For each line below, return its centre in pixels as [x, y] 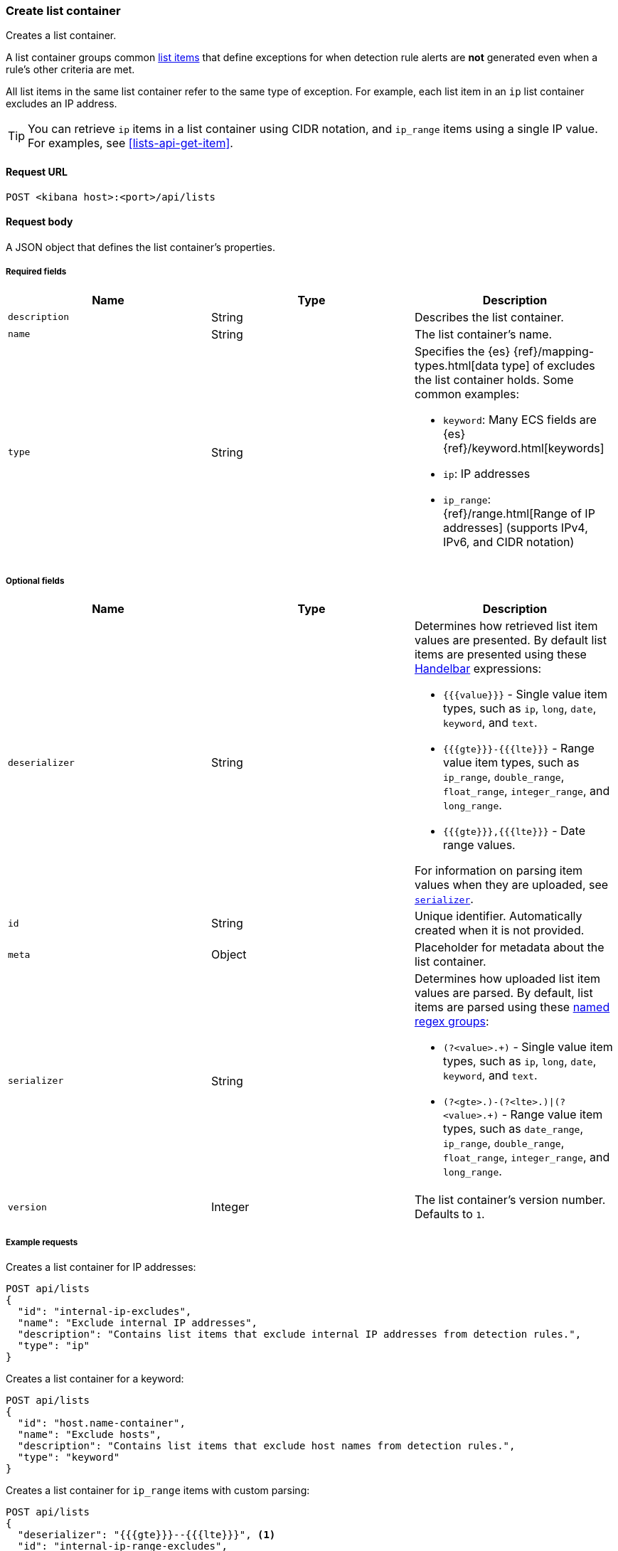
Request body [39, 222]
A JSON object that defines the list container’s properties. [140, 247]
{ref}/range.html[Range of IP [519, 513]
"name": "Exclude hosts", [90, 1435]
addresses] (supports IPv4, [515, 527]
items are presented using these [500, 655]
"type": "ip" [54, 1346]
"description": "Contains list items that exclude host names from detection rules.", [266, 1446]
